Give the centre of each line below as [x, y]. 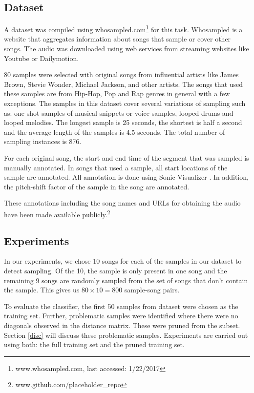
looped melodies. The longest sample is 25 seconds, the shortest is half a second [123, 122]
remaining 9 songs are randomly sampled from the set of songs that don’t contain [126, 280]
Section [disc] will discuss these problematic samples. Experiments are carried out [126, 335]
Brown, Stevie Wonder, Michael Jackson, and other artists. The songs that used [124, 84]
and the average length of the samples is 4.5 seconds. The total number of [115, 132]
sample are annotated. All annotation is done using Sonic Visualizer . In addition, [126, 177]
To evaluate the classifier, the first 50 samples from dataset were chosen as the [121, 306]
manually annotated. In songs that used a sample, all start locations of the [116, 167]
